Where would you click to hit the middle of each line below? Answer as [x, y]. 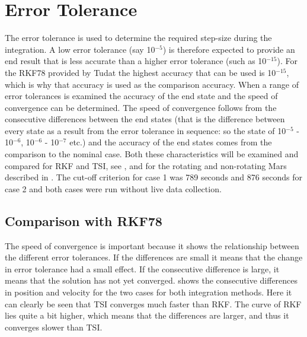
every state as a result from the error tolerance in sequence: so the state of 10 [145, 130]
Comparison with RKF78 [84, 220]
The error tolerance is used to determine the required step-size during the [138, 38]
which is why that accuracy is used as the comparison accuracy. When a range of [152, 84]
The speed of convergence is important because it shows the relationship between [152, 245]
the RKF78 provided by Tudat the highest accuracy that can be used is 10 [140, 72]
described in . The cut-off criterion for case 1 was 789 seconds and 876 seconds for [153, 177]
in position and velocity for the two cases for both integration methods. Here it [148, 292]
